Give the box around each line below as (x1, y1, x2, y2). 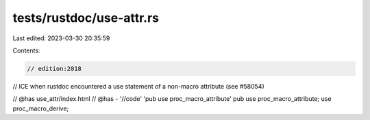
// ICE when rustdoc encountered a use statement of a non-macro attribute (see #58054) (12, 82, 265, 90)
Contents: (12, 46, 40, 55)
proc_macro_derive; (12, 104, 69, 112)
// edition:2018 (27, 65, 82, 72)
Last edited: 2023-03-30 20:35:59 (12, 34, 110, 42)
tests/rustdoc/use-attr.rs (12, 10, 160, 25)
